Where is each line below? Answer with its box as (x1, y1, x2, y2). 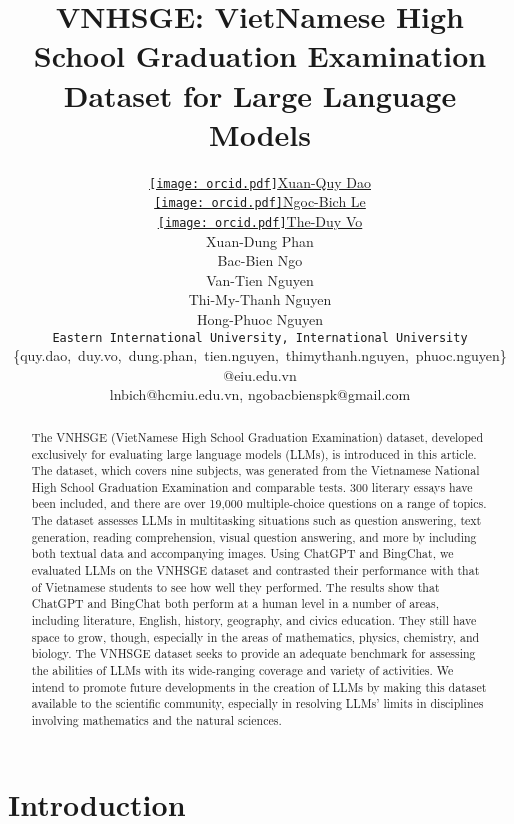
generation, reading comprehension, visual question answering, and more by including (31, 528, 477, 545)
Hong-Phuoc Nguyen (196, 309, 324, 330)
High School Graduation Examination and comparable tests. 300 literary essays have (31, 478, 473, 495)
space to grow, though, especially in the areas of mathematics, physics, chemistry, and (31, 628, 480, 645)
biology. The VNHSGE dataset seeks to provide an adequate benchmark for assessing (31, 645, 476, 662)
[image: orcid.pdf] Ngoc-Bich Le (154, 191, 366, 212)
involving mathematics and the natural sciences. (31, 712, 282, 729)
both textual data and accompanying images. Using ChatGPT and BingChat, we (31, 545, 454, 562)
